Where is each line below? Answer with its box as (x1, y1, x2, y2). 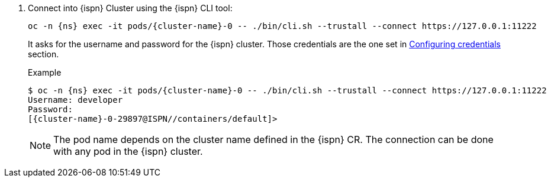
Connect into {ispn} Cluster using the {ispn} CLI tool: (28, 3, 233, 13)
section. (28, 49, 59, 59)
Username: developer (28, 95, 123, 105)
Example (28, 67, 62, 77)
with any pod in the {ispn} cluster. (53, 145, 203, 157)
